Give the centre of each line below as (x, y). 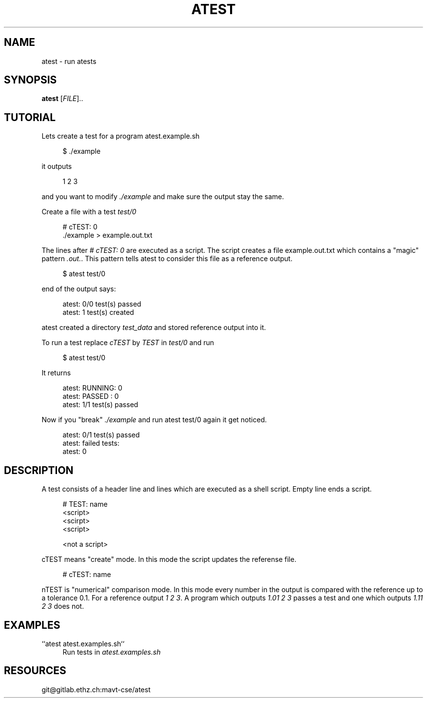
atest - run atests (69, 61)
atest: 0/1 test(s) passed (101, 435)
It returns (56, 373)
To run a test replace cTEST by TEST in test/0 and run (128, 343)
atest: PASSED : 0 (91, 396)
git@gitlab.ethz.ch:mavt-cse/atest (96, 689)
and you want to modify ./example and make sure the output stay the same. (163, 197)
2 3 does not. (63, 606)
